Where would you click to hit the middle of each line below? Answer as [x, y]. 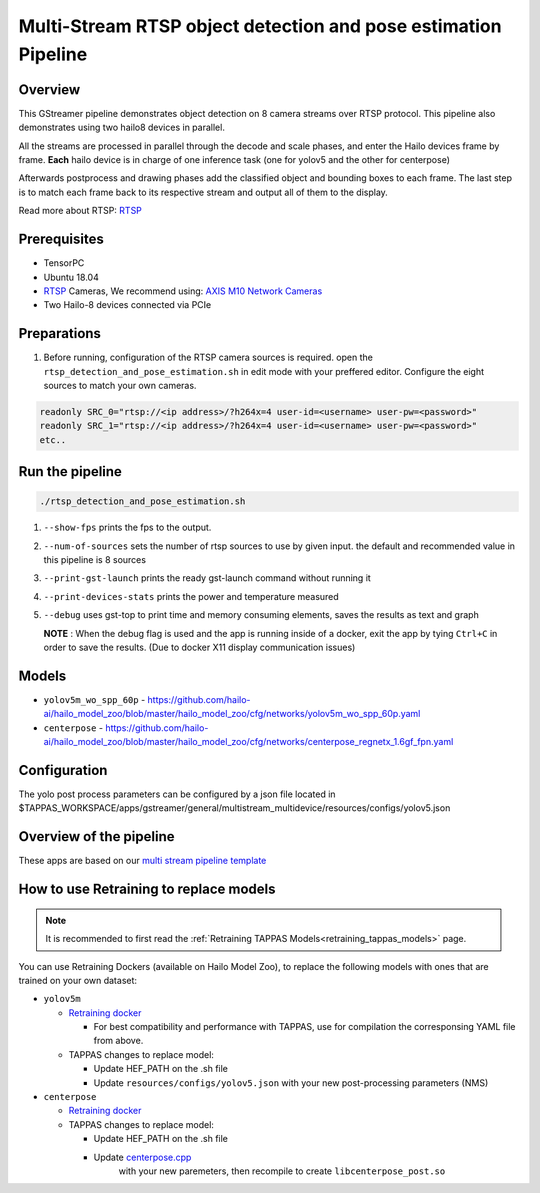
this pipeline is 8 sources [95, 560]
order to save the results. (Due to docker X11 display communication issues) [199, 647]
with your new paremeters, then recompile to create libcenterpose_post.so [282, 1171]
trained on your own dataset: [78, 980]
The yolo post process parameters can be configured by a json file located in [177, 794]
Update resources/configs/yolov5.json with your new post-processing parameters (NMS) [291, 1082]
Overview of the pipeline [96, 836]
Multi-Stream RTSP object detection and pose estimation [260, 26]
